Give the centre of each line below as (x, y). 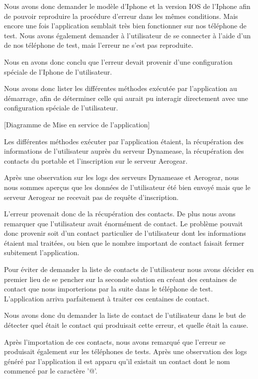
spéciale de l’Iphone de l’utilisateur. (58, 71)
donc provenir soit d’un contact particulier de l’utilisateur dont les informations (125, 233)
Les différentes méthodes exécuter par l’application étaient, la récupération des (124, 141)
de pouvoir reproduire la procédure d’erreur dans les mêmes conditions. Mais (121, 16)
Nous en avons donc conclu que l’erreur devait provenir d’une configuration (118, 61)
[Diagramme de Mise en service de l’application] (77, 124)
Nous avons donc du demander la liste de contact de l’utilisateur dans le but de (125, 315)
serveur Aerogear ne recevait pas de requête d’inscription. (91, 197)
